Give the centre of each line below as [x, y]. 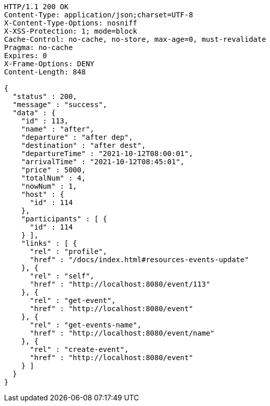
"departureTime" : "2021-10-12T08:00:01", [107, 154]
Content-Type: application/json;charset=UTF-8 [99, 15]
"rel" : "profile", [69, 251]
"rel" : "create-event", [79, 349]
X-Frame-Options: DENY [49, 64]
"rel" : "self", [62, 276]
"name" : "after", [58, 129]
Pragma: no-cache [38, 47]
